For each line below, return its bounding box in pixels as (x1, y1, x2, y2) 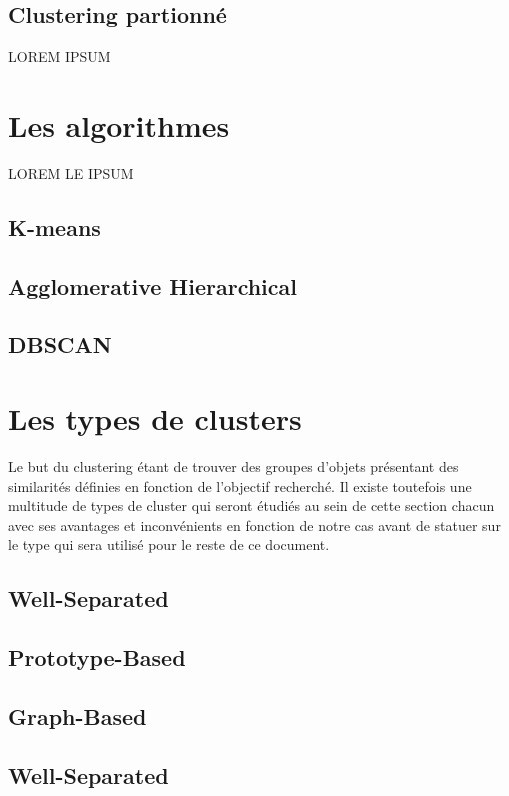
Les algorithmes (8, 104, 230, 145)
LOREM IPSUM (8, 46, 111, 67)
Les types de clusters (8, 398, 302, 439)
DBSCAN (8, 329, 112, 360)
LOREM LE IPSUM (8, 162, 134, 183)
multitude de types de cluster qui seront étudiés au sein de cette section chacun (8, 495, 495, 516)
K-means (8, 211, 101, 242)
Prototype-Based (8, 642, 186, 673)
